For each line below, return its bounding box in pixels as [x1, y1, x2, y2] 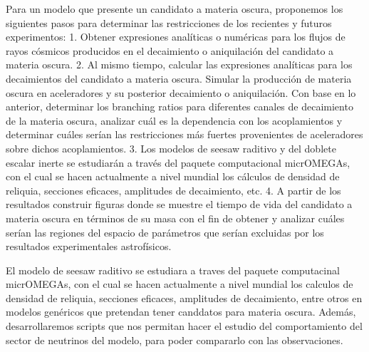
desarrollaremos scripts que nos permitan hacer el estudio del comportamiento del [6, 319, 363, 333]
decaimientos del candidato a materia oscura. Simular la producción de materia [6, 71, 352, 86]
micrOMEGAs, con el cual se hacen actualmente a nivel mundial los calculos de [6, 276, 353, 291]
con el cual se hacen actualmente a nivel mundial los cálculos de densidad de [6, 169, 340, 184]
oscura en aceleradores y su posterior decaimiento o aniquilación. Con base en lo [6, 85, 356, 100]
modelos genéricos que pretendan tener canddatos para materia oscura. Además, [6, 304, 356, 319]
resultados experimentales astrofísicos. [6, 239, 172, 254]
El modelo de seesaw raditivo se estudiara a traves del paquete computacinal [6, 262, 340, 277]
